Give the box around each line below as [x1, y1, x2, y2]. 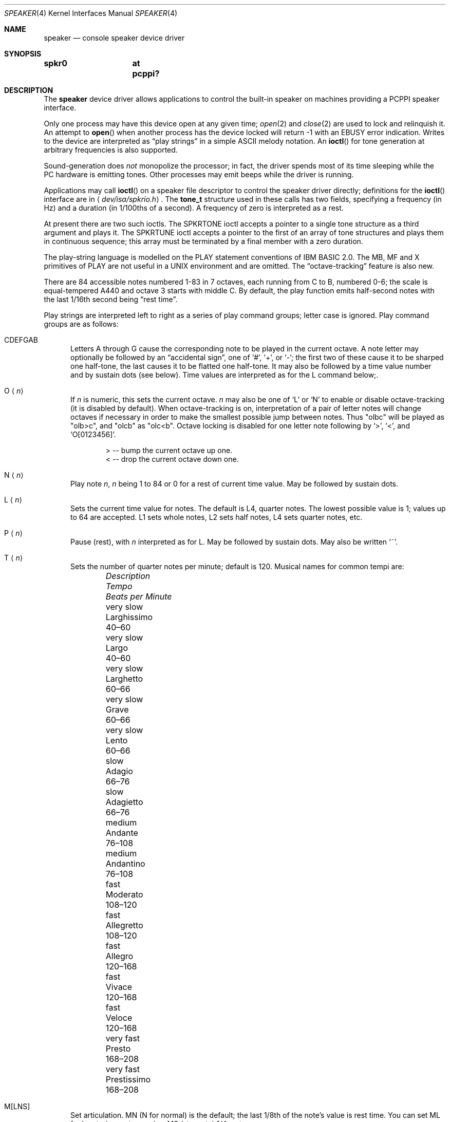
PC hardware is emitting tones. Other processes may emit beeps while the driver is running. [44, 170, 354, 179]
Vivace [105, 982, 133, 992]
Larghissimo [105, 612, 153, 622]
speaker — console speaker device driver [44, 33, 185, 42]
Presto [105, 1043, 131, 1054]
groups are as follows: [44, 320, 119, 328]
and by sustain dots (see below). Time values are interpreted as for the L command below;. [70, 370, 379, 379]
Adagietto [105, 797, 143, 807]
